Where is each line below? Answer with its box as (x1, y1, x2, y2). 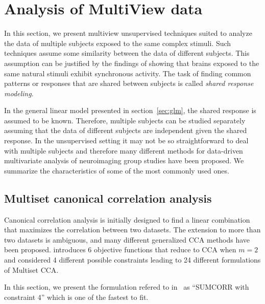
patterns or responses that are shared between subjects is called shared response (4, 78, 254, 89)
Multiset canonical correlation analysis (4, 190, 212, 206)
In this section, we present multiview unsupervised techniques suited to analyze (4, 28, 252, 38)
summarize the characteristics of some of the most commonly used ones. (4, 165, 229, 176)
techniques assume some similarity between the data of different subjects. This (4, 48, 250, 58)
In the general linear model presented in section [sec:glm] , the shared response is (4, 105, 256, 116)
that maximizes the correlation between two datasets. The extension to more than (4, 224, 261, 235)
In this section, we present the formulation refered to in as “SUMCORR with (4, 281, 249, 292)
